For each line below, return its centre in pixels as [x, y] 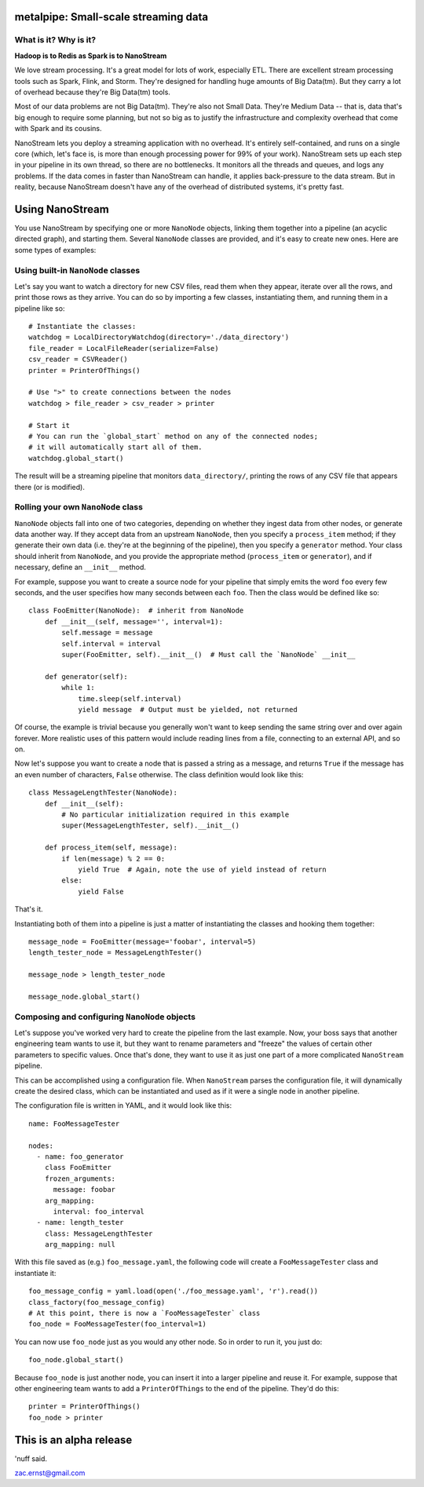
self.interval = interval [111, 643]
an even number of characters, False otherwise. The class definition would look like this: [159, 774]
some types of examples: [55, 250]
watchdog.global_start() [76, 458]
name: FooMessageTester [74, 1123]
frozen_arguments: [80, 1178]
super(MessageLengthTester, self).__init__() [150, 826]
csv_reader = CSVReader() [79, 360]
